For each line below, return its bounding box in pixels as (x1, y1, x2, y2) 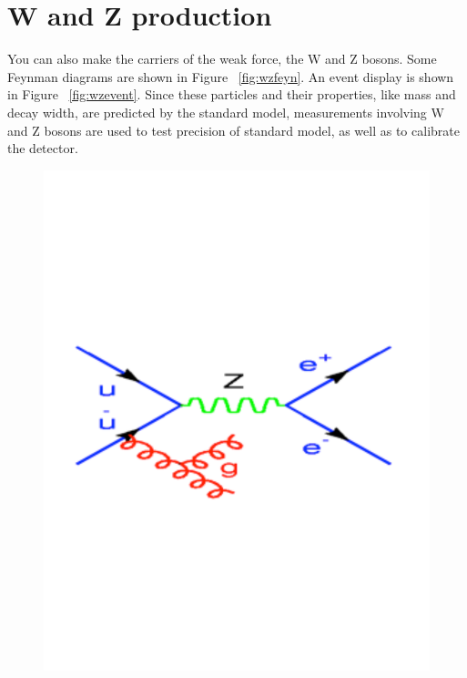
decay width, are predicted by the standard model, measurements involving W (7, 102, 444, 121)
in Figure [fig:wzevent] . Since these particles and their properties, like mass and (7, 85, 456, 104)
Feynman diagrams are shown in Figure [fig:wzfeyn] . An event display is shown (7, 67, 454, 86)
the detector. (7, 139, 78, 158)
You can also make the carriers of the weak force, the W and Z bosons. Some (7, 49, 437, 68)
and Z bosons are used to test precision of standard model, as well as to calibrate (7, 120, 460, 139)
